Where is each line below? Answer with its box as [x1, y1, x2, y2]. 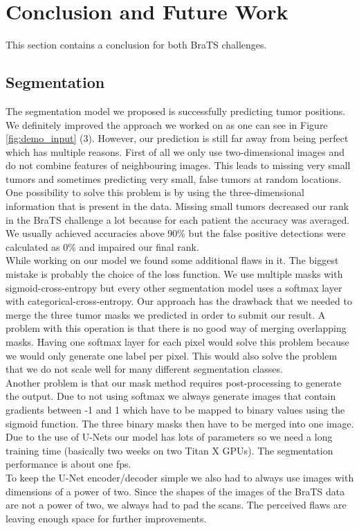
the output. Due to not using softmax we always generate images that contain [6, 389, 336, 403]
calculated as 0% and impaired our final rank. [6, 239, 199, 254]
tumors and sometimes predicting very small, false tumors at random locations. [6, 171, 342, 186]
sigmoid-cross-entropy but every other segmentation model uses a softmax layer [6, 280, 342, 294]
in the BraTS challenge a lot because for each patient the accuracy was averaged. [6, 212, 350, 227]
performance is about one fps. [6, 457, 131, 471]
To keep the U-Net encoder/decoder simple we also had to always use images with [6, 470, 354, 484]
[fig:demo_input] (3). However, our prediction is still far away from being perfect [6, 131, 349, 145]
